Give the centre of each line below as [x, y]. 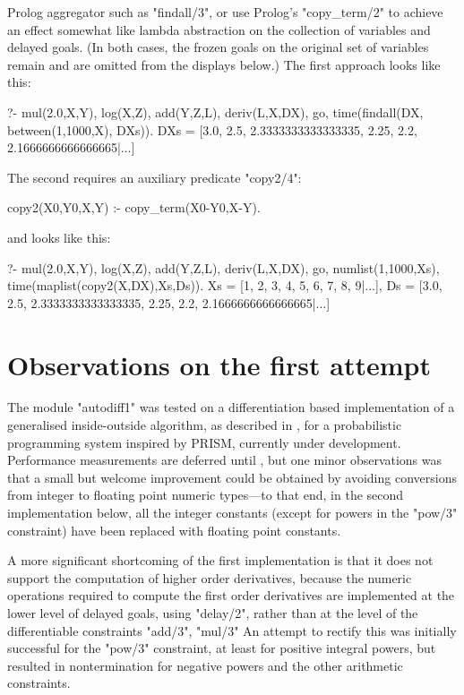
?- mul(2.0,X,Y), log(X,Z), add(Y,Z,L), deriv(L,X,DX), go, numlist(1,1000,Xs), [223, 267]
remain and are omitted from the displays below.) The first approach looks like [224, 64]
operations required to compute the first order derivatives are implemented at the [231, 595]
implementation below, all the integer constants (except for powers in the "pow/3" [232, 512]
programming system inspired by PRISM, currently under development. [204, 442]
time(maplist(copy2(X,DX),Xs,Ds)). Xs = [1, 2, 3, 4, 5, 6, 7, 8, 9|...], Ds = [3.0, [225, 285]
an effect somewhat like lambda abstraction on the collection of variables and [219, 29]
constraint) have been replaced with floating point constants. [174, 530]
